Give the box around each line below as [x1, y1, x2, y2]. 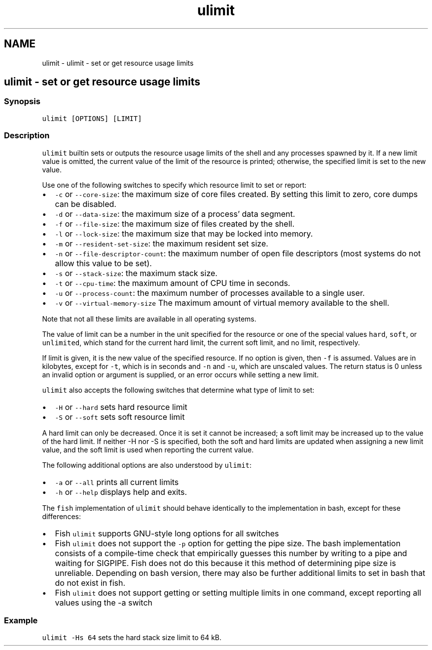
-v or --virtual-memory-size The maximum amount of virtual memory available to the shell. [55, 297, 390, 308]
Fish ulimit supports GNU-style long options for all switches [55, 528, 279, 538]
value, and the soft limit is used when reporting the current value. [42, 445, 254, 454]
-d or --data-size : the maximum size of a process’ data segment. [55, 208, 295, 219]
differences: [42, 512, 81, 521]
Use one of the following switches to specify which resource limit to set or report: [42, 180, 307, 189]
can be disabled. [55, 199, 116, 209]
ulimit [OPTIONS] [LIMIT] [42, 114, 142, 122]
